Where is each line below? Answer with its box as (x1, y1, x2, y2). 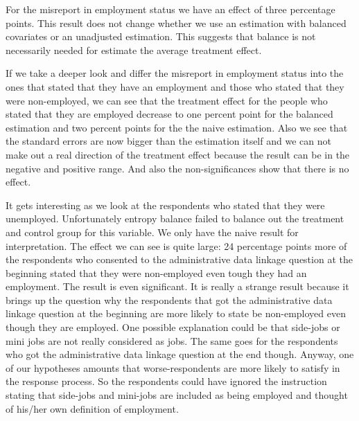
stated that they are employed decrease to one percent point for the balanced (6, 107, 333, 121)
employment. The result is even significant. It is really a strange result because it (6, 279, 349, 294)
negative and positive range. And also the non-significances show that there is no (6, 161, 349, 175)
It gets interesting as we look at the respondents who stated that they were (6, 197, 325, 212)
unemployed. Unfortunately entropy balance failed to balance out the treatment (6, 211, 344, 226)
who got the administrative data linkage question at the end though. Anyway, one (6, 347, 354, 361)
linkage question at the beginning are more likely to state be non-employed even (6, 306, 346, 321)
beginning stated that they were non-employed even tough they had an (6, 265, 307, 280)
